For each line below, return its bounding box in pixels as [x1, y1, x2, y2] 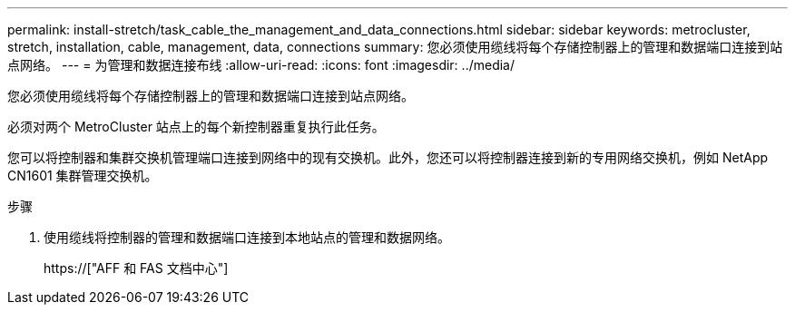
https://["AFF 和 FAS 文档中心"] [44, 260, 229, 276]
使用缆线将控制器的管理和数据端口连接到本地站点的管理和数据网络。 [44, 229, 450, 245]
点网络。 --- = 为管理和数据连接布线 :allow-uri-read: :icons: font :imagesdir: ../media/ [7, 57, 515, 73]
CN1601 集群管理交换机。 [7, 168, 158, 183]
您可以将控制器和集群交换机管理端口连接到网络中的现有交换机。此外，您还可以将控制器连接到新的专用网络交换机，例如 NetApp [7, 150, 769, 165]
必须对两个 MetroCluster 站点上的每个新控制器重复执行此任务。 [7, 119, 385, 134]
